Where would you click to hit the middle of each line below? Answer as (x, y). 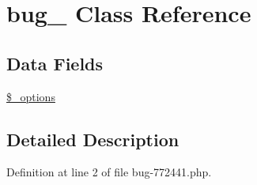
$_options (31, 96)
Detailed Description (93, 139)
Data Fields (55, 63)
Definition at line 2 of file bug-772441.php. (109, 172)
